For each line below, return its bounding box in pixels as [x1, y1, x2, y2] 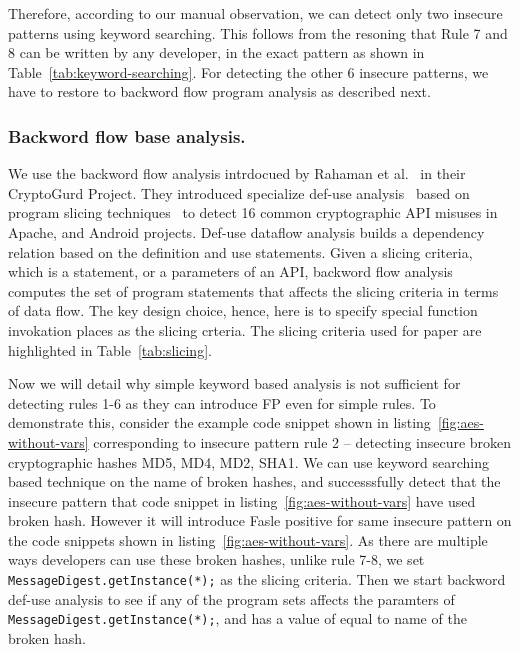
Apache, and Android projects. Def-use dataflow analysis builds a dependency [8, 221, 485, 242]
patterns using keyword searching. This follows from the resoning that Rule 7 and [8, 22, 508, 43]
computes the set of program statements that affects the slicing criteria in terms [8, 280, 499, 301]
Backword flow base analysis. [8, 123, 246, 148]
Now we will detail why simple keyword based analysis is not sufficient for [8, 373, 461, 394]
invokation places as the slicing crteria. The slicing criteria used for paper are [8, 319, 482, 340]
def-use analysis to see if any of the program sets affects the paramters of [8, 588, 455, 609]
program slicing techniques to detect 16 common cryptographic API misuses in [8, 202, 498, 223]
